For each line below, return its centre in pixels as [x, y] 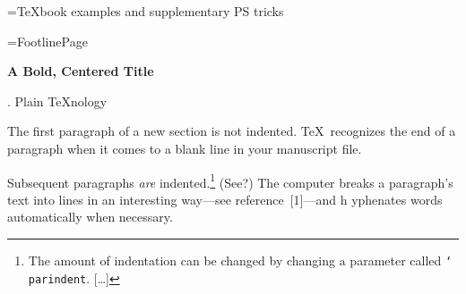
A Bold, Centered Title [81, 71]
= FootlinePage [47, 41]
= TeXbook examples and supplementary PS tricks [146, 11]
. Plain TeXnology [57, 101]
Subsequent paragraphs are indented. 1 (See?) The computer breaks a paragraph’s [230, 181]
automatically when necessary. [90, 217]
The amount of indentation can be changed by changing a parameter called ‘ [240, 260]
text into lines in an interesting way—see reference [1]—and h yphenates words [225, 199]
